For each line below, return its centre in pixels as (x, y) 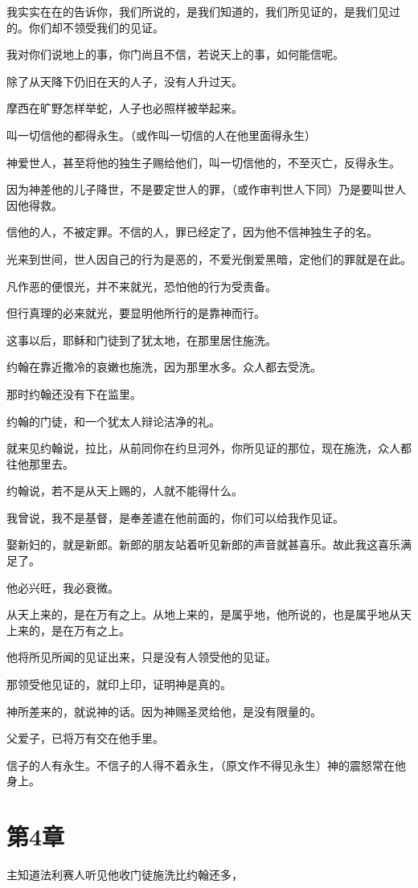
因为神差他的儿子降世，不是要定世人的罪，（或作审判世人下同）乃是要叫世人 (206, 189)
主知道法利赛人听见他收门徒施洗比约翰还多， (125, 875)
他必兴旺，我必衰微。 (63, 587)
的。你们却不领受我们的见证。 (85, 27)
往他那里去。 (40, 463)
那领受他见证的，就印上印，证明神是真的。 (119, 684)
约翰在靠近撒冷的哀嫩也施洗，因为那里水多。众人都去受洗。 (164, 367)
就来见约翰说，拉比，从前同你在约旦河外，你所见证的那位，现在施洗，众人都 (209, 448)
